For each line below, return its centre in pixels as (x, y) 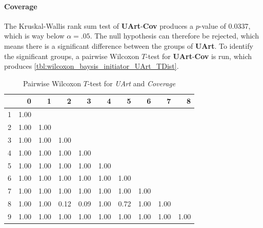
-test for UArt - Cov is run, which (199, 56)
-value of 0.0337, (225, 25)
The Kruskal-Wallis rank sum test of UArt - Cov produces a (99, 25)
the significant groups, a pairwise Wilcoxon (72, 56)
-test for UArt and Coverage (131, 83)
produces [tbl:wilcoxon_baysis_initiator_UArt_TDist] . (92, 66)
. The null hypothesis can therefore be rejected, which (174, 36)
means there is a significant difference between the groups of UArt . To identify (129, 45)
